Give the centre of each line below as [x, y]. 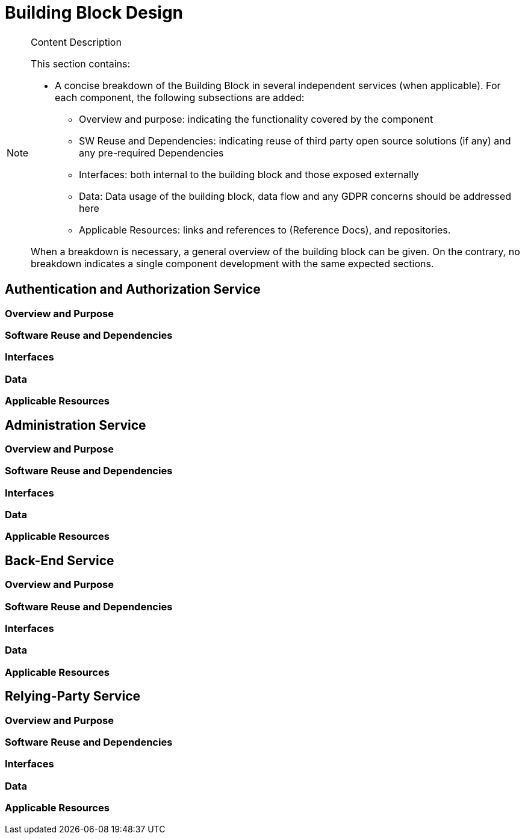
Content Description [76, 42]
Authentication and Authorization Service [133, 289]
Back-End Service [60, 560]
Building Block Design [94, 13]
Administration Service [76, 425]
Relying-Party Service [73, 696]
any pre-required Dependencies [151, 153]
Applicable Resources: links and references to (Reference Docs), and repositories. [265, 230]
